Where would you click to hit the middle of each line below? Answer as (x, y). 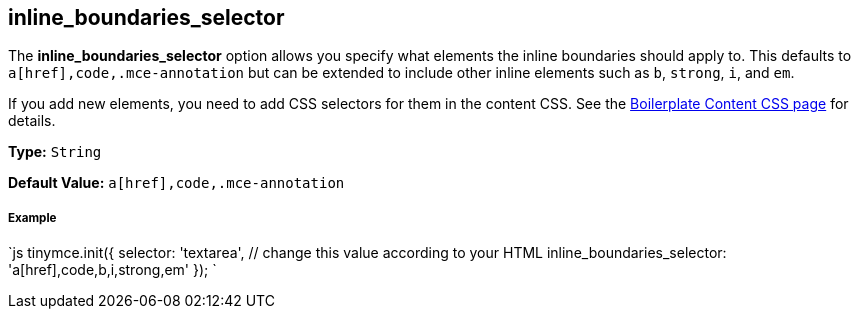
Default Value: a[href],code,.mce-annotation (176, 183)
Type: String (55, 152)
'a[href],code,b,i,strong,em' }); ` (112, 270)
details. (32, 121)
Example (32, 217)
